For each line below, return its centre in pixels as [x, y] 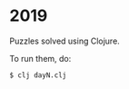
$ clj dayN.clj [38, 75]
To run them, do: [40, 58]
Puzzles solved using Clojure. [64, 41]
